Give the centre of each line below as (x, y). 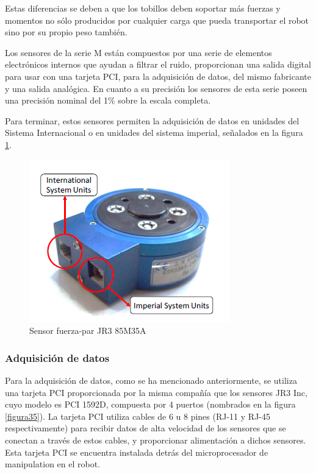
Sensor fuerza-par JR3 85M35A (88, 331)
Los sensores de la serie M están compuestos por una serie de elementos (138, 52)
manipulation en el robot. (53, 464)
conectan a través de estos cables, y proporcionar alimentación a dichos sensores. (156, 440)
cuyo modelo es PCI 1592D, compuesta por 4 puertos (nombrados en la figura (150, 404)
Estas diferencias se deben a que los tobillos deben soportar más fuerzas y (143, 8)
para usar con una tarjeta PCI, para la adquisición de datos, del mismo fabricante (158, 76)
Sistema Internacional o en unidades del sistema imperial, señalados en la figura (154, 133)
